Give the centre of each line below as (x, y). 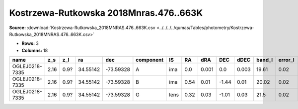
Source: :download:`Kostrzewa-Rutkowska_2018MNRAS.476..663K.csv (82, 28)
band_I (264, 60)
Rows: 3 (30, 43)
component (150, 60)
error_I (287, 60)
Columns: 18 (35, 50)
